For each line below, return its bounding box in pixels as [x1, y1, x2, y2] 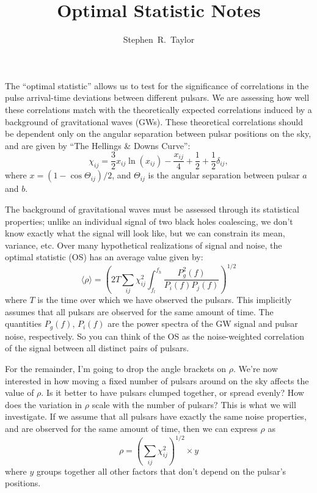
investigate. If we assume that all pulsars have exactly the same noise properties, [5, 410, 307, 423]
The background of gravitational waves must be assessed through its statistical [5, 202, 299, 215]
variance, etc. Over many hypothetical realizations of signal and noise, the [5, 238, 282, 251]
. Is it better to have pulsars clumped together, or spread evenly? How [41, 386, 304, 399]
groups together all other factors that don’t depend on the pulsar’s [37, 464, 286, 477]
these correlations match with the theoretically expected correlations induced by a [5, 103, 312, 115]
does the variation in [5, 398, 82, 411]
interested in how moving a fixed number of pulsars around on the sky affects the [5, 374, 309, 387]
